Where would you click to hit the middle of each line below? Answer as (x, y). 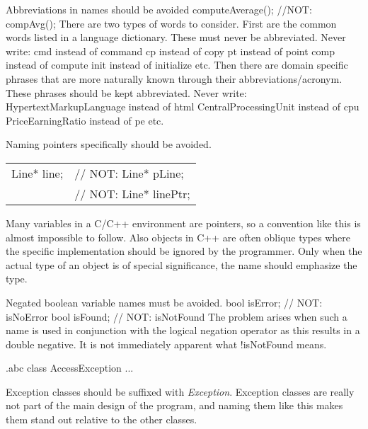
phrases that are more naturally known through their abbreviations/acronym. (174, 78)
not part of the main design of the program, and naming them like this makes (174, 405)
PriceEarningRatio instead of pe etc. (85, 120)
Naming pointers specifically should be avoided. (109, 144)
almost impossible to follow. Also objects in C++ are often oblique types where (178, 237)
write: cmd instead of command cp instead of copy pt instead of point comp (170, 51)
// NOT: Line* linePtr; (132, 193)
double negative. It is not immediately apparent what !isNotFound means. (166, 344)
